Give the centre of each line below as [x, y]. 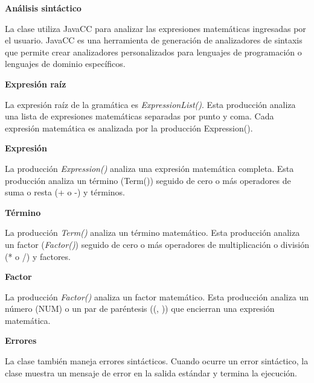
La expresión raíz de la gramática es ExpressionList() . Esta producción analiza [150, 104]
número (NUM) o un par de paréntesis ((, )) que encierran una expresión [140, 309]
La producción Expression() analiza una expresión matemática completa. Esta [149, 168]
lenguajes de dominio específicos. [65, 64]
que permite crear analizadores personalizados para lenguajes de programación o [153, 52]
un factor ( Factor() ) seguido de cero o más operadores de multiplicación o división [157, 244]
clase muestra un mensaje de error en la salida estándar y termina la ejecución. [151, 372]
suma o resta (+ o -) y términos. [65, 192]
